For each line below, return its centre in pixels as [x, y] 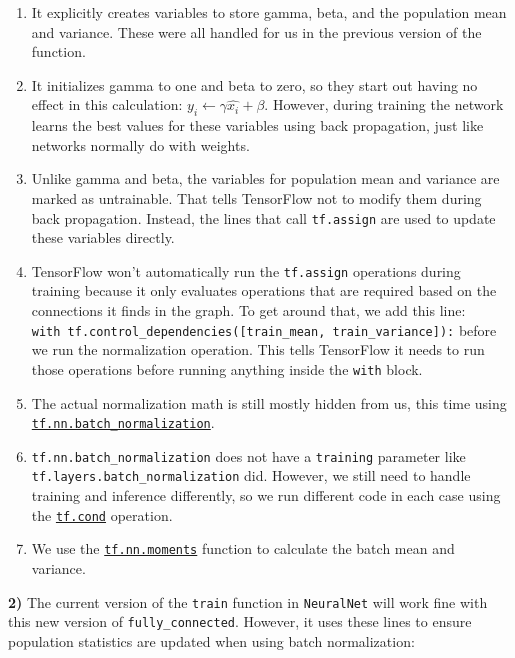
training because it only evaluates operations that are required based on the [264, 290]
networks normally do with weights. [140, 144]
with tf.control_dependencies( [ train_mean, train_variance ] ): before [264, 329]
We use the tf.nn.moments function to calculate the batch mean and [243, 548]
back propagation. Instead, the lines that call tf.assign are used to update [263, 217]
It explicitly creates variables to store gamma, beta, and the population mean [269, 12]
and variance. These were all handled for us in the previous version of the [256, 31]
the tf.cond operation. [102, 514]
